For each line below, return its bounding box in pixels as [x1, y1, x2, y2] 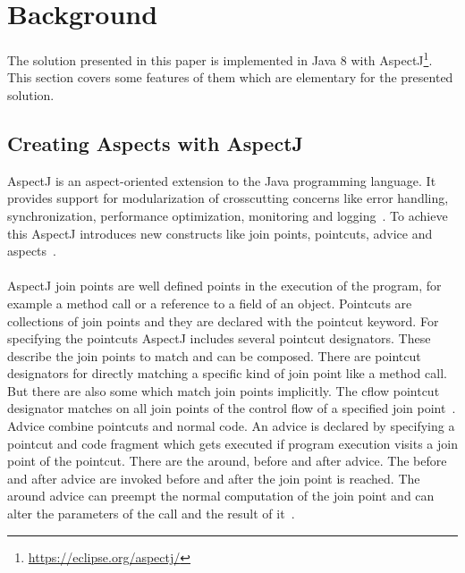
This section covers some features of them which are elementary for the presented [7, 68, 453, 87]
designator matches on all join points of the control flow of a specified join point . [7, 399, 456, 417]
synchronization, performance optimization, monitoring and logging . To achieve [7, 206, 448, 224]
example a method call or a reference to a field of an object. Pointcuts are [7, 293, 412, 312]
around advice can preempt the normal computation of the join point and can [7, 486, 435, 505]
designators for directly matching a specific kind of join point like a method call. [7, 364, 447, 383]
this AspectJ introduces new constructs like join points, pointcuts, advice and [7, 223, 433, 242]
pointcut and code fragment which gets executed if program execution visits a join [7, 434, 458, 452]
